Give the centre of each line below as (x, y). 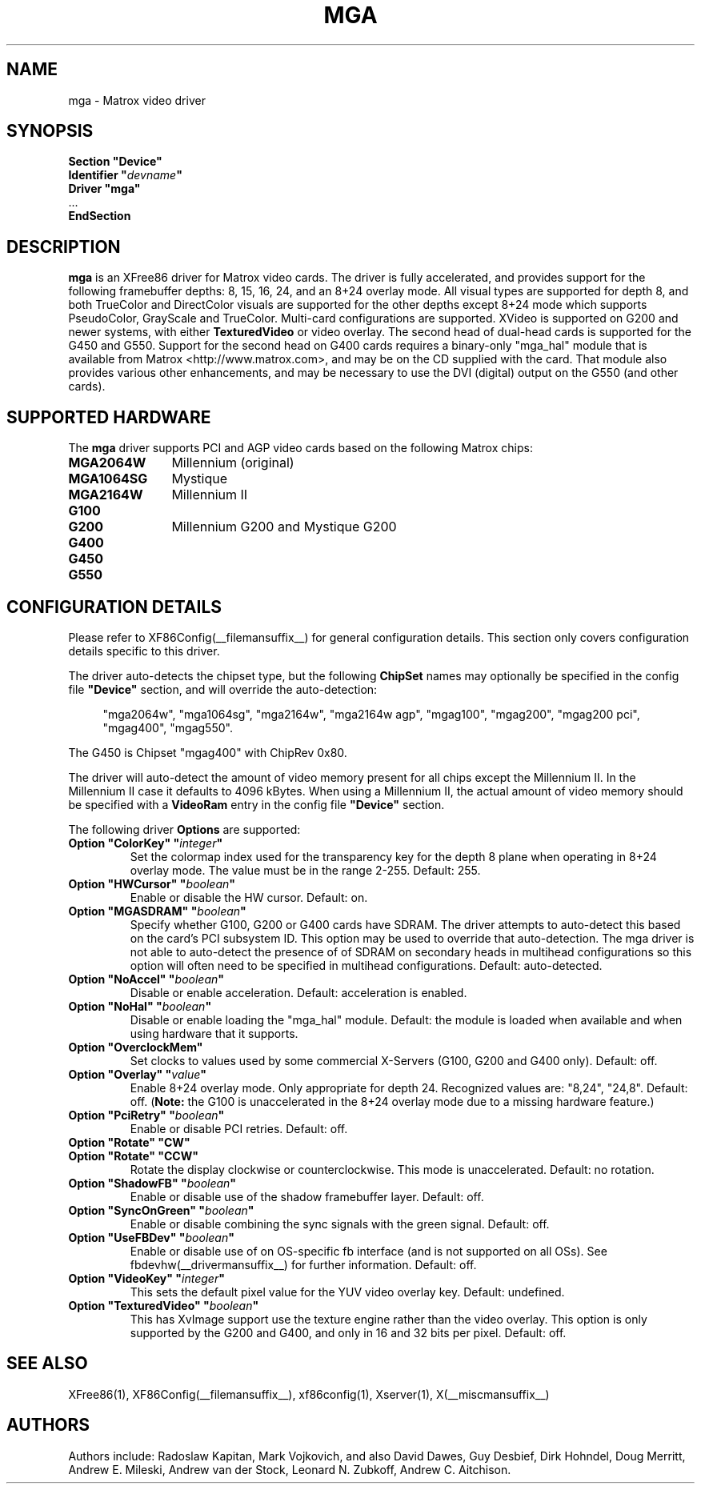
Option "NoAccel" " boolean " (146, 979)
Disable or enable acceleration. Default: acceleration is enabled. (298, 992)
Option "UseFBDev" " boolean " (151, 1237)
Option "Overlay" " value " (138, 1074)
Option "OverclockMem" (136, 1047)
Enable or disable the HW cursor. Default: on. (249, 897)
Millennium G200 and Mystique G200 (284, 527)
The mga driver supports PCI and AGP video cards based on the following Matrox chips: (300, 448)
